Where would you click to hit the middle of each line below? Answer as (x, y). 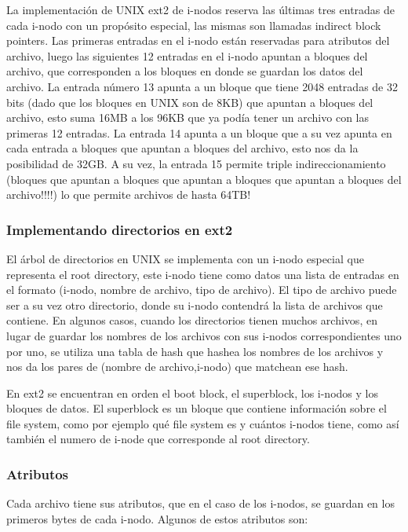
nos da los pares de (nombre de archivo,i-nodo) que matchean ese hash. (177, 367)
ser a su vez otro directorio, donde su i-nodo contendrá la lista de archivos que (195, 305)
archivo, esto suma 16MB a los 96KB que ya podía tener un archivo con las (188, 117)
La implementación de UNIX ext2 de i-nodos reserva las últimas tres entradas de (201, 9)
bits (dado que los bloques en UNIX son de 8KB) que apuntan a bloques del (190, 102)
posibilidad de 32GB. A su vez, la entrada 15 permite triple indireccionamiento (196, 163)
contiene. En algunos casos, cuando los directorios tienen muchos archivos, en (192, 320)
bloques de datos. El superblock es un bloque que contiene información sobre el (197, 408)
